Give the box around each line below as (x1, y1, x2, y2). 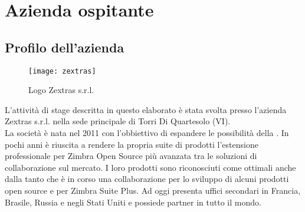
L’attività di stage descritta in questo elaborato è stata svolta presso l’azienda (5, 103, 287, 115)
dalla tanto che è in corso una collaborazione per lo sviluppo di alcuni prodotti (5, 173, 289, 185)
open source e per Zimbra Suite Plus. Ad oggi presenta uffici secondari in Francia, (5, 184, 301, 196)
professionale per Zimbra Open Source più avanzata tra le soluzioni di (5, 150, 257, 162)
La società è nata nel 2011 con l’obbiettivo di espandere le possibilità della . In (5, 127, 289, 139)
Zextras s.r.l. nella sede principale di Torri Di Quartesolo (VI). (5, 115, 231, 127)
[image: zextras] (28, 67, 96, 75)
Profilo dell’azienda (5, 38, 124, 56)
